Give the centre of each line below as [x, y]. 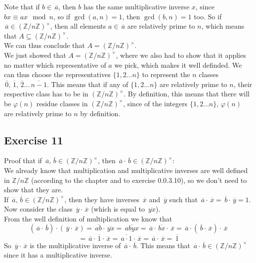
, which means [223, 26]
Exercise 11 [34, 140]
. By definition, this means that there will [187, 94]
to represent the [166, 74]
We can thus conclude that [44, 45]
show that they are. [34, 190]
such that [183, 199]
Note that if [22, 6]
